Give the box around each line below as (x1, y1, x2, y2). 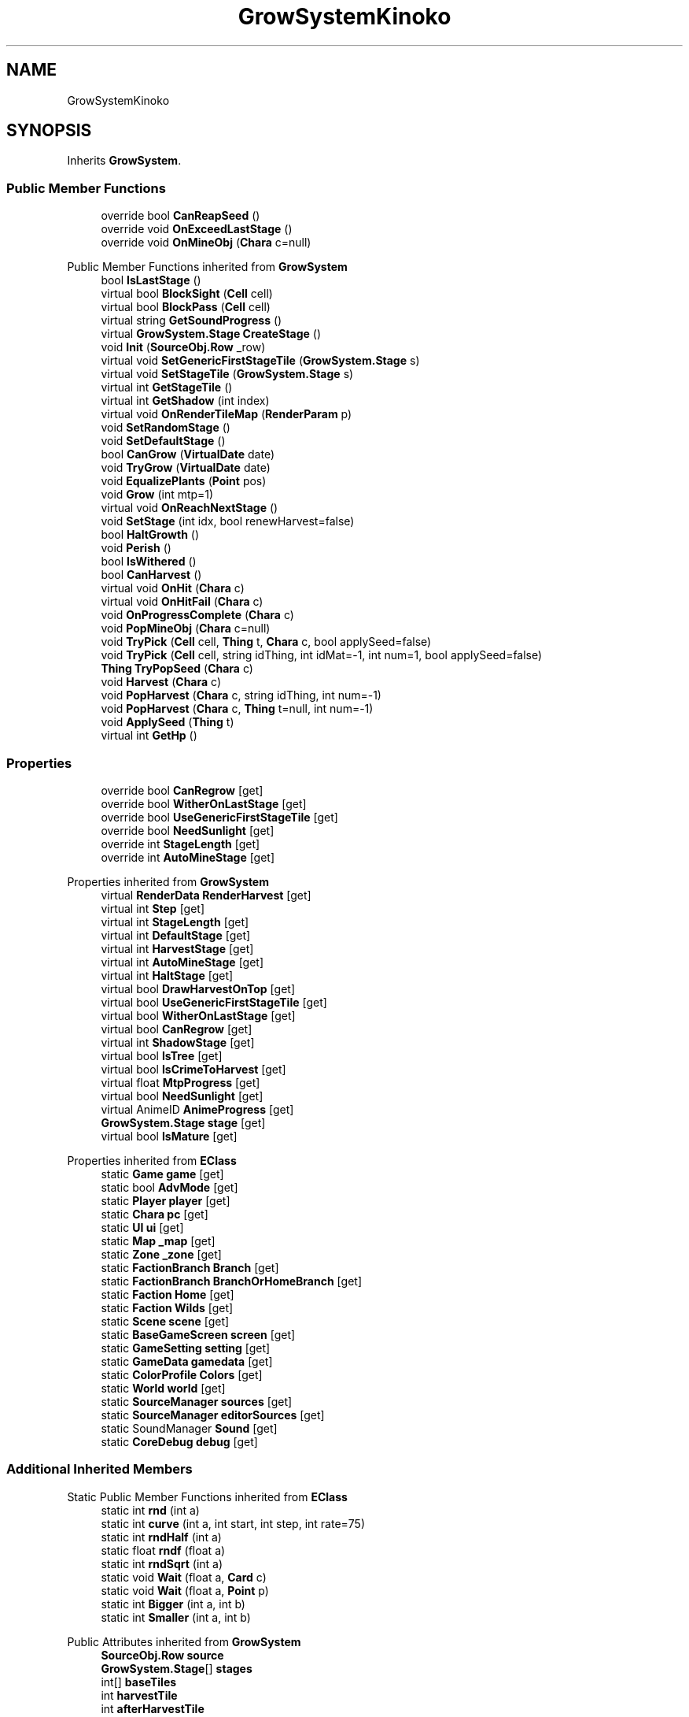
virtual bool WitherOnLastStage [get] (101, 1008, 296, 1022)
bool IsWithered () (101, 554, 197, 569)
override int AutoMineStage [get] (101, 850, 275, 864)
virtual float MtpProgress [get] (101, 1075, 260, 1089)
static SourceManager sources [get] (101, 1394, 293, 1408)
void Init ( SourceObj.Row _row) (101, 340, 266, 354)
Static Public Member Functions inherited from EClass (67, 1489, 348, 1504)
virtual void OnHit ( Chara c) (101, 581, 245, 595)
